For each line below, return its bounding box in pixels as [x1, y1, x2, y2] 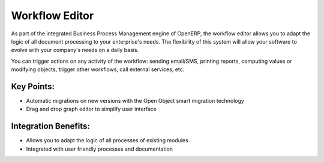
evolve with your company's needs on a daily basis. [11, 47, 139, 54]
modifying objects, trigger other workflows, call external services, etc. [11, 66, 185, 73]
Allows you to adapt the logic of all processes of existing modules [26, 137, 188, 144]
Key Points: [11, 81, 55, 91]
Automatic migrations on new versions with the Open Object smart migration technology [26, 97, 244, 105]
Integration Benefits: [11, 121, 90, 132]
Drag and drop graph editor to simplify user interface [26, 105, 157, 113]
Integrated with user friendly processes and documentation [26, 145, 173, 152]
